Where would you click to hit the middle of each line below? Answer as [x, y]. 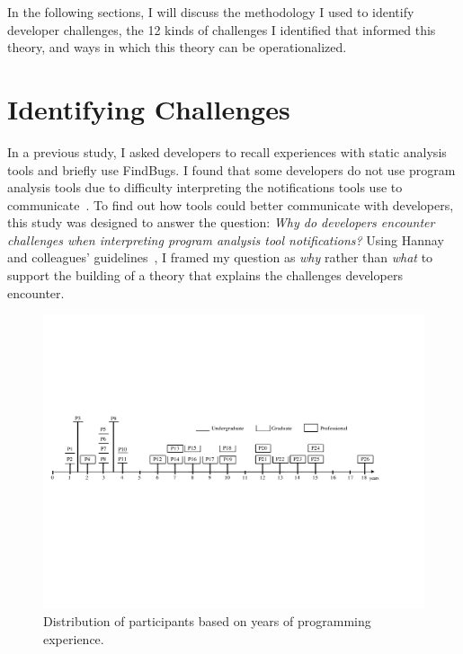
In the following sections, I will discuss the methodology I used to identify [211, 12]
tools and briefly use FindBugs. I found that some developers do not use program [231, 169]
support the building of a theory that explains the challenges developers [205, 275]
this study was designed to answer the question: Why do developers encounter [221, 222]
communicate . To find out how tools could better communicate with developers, [231, 204]
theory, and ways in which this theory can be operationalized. [177, 47]
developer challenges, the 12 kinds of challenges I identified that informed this [222, 29]
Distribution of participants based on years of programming [207, 621]
